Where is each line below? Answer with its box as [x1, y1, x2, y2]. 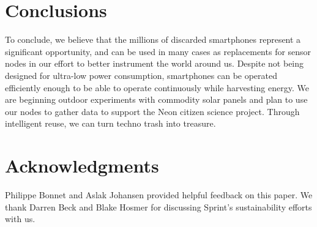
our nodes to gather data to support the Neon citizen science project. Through [5, 105, 300, 117]
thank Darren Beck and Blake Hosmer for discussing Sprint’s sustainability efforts [5, 200, 312, 213]
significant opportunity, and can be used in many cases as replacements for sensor [5, 45, 311, 58]
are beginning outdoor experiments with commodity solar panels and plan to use [5, 93, 308, 106]
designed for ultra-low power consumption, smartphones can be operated [5, 69, 278, 81]
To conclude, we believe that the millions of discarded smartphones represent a [5, 33, 301, 46]
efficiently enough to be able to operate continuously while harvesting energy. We [5, 81, 309, 94]
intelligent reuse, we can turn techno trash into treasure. [5, 117, 216, 130]
